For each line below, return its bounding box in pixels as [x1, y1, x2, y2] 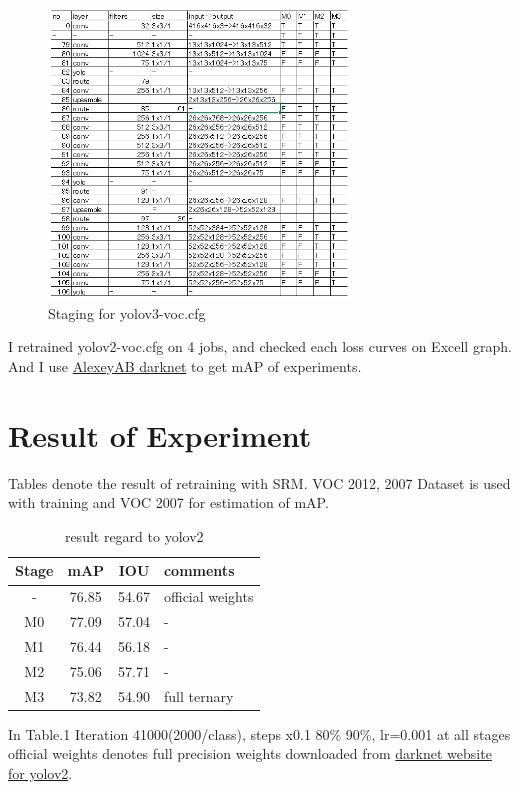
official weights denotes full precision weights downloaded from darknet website [8, 743, 492, 764]
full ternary [163, 685, 234, 706]
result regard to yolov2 [64, 525, 204, 546]
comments [163, 560, 235, 581]
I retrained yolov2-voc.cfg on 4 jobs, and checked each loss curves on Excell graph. [8, 336, 512, 357]
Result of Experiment [8, 414, 312, 455]
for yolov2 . [8, 762, 73, 783]
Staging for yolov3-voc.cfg [48, 302, 206, 323]
